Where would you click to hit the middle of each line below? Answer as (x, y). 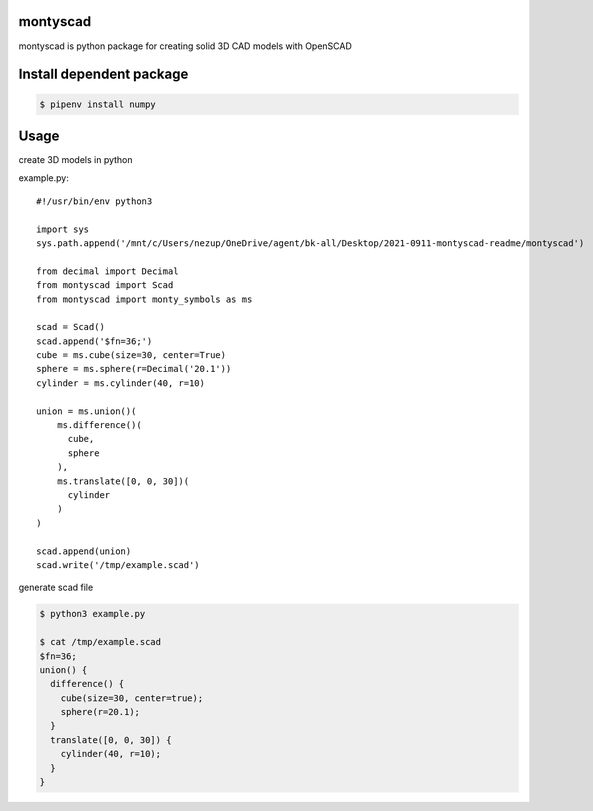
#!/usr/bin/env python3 (94, 201)
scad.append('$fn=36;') (94, 341)
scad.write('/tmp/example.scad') (118, 564)
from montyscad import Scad (105, 285)
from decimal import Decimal (107, 271)
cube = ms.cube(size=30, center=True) (131, 355)
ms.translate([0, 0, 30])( (123, 481)
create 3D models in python (76, 160)
